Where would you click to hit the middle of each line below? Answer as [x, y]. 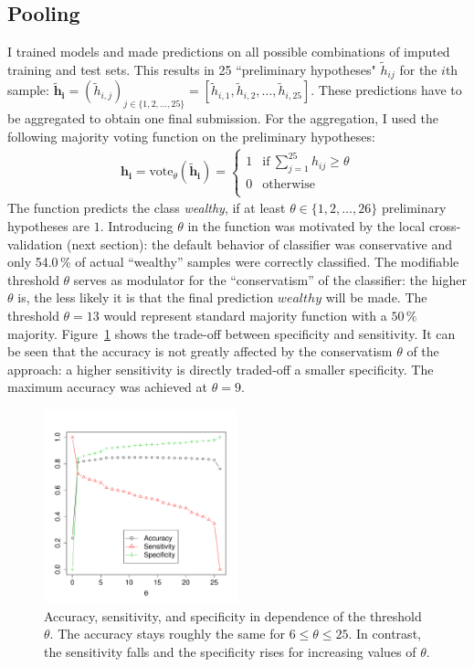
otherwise [289, 185]
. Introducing [137, 225]
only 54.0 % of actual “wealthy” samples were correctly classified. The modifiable [233, 262]
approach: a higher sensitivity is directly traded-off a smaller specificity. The [221, 369]
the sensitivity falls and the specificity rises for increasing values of [230, 651]
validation [35, 244]
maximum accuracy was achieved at [108, 387]
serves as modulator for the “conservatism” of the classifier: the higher [270, 279]
